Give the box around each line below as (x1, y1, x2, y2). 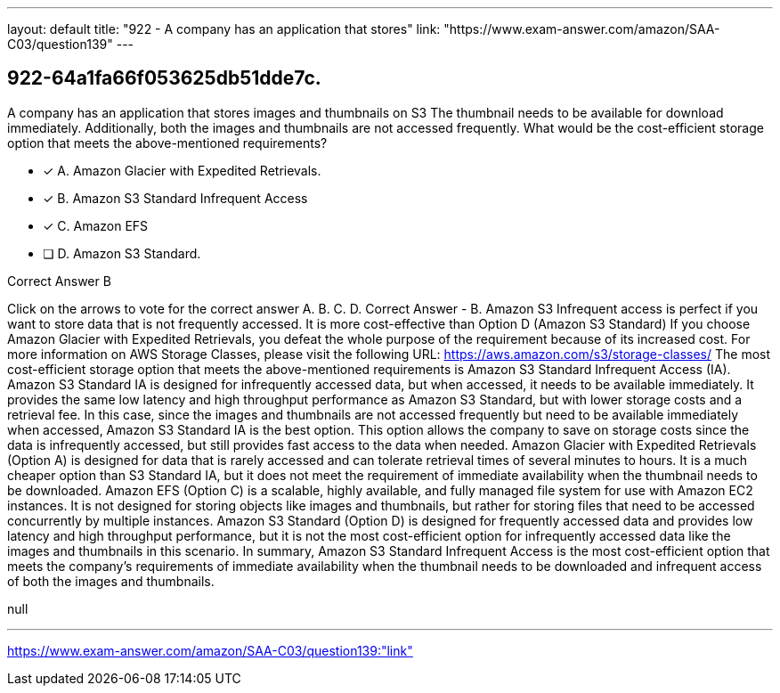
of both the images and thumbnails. (7, 573, 215, 589)
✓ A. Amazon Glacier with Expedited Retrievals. (43, 162, 321, 178)
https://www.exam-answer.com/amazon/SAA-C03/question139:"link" (7, 642, 413, 658)
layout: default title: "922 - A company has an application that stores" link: (7, 21, 441, 37)
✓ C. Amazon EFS (43, 217, 149, 233)
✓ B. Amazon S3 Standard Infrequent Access (43, 190, 308, 206)
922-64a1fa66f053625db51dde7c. (7, 67, 321, 90)
